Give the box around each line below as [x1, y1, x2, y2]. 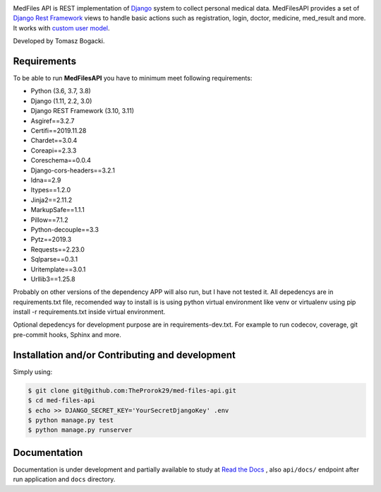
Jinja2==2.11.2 [30, 195, 73, 204]
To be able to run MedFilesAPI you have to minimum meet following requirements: [13, 74, 253, 83]
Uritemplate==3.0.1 [30, 265, 86, 274]
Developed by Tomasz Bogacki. [13, 37, 105, 45]
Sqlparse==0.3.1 [30, 255, 78, 264]
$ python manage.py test [28, 416, 114, 424]
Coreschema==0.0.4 [30, 156, 92, 165]
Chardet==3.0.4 [30, 136, 78, 145]
